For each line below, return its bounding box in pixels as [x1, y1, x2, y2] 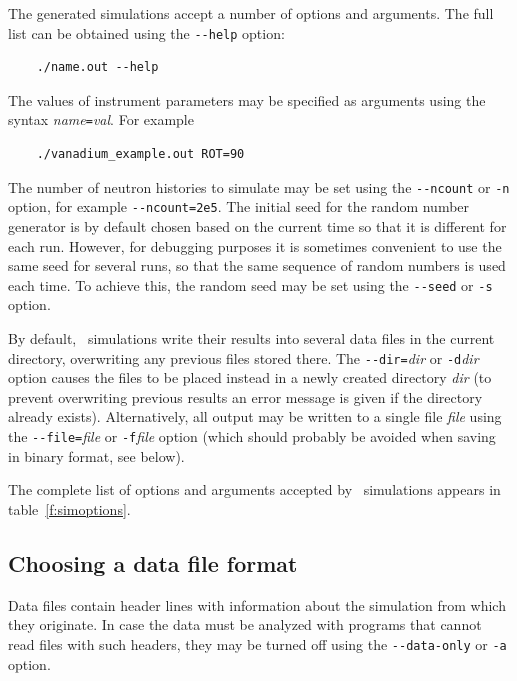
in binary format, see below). [8, 445, 185, 466]
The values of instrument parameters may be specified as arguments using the [8, 89, 486, 110]
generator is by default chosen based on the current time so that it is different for [8, 216, 507, 236]
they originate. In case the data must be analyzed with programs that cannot [8, 614, 482, 635]
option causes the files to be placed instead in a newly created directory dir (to [8, 367, 492, 388]
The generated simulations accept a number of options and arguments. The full [8, 3, 494, 23]
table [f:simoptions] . [8, 498, 131, 519]
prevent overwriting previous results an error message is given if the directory [8, 386, 483, 407]
